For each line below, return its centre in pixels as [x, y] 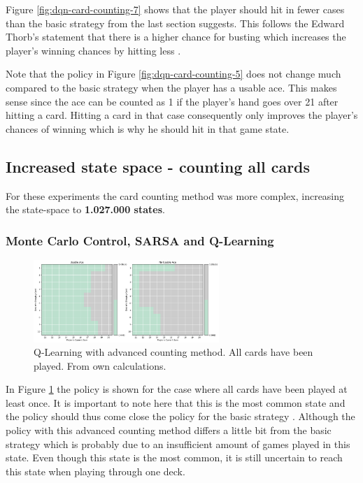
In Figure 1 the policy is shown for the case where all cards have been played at [177, 389]
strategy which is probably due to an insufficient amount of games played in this [178, 444]
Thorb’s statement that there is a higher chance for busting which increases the [176, 37]
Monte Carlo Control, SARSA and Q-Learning [140, 240]
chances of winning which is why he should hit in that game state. [148, 128]
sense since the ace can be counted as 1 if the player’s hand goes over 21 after [172, 101]
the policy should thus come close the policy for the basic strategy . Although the [180, 416]
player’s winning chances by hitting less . [93, 50]
